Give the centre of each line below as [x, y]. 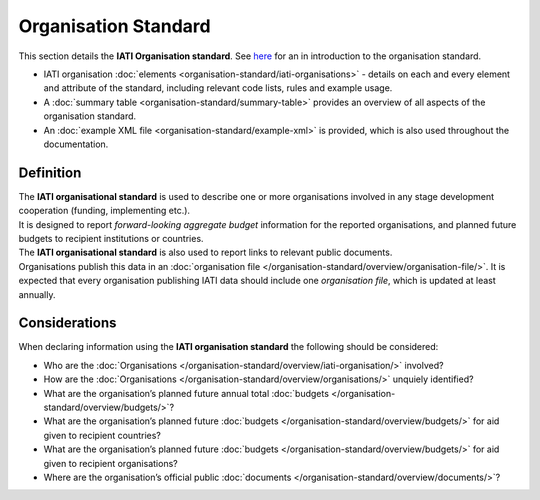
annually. [37, 294]
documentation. [76, 144]
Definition [50, 172]
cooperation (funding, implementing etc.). [104, 211]
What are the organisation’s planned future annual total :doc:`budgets [186, 393]
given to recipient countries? [102, 435]
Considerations [67, 323]
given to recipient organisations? [111, 463]
